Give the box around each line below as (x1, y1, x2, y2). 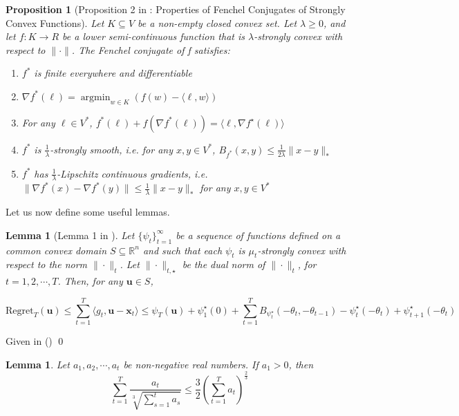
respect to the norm (6, 257, 88, 272)
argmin (80, 92, 111, 102)
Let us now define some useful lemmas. (6, 205, 170, 219)
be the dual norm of (182, 257, 265, 272)
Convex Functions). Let (6, 15, 104, 30)
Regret (6, 305, 34, 316)
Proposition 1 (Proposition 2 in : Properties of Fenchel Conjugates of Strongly (6, 2, 346, 16)
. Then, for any (57, 274, 123, 288)
